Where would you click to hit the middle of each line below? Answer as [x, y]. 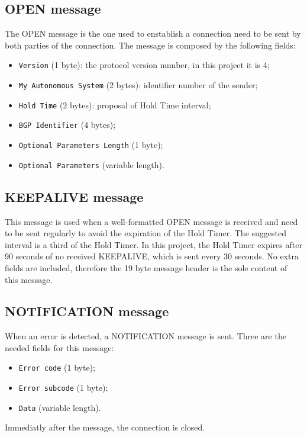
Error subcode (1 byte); [63, 388]
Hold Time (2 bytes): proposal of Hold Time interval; [115, 105]
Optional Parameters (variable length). [91, 164]
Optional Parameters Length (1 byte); [91, 145]
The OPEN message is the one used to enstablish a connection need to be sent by [153, 33]
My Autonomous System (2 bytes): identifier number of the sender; [138, 85]
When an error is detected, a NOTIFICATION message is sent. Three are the [146, 336]
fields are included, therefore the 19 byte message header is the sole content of [146, 267]
